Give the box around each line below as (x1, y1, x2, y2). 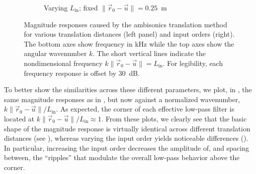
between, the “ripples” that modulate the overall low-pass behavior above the (4, 152, 240, 163)
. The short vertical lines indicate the (92, 48, 206, 58)
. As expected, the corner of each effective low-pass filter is (56, 104, 235, 114)
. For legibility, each (163, 58, 223, 68)
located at (4, 113, 35, 123)
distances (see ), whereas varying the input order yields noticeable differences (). (4, 133, 249, 143)
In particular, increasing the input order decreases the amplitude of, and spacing (4, 142, 249, 153)
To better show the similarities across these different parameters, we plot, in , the (4, 84, 252, 95)
